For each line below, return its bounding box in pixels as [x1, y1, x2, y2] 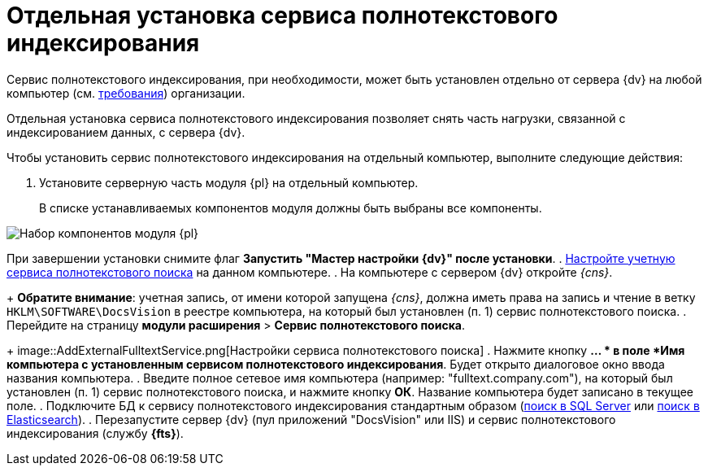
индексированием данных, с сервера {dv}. [7, 125, 245, 139]
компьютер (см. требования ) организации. [7, 85, 245, 100]
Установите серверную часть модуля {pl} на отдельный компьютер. [39, 175, 419, 190]
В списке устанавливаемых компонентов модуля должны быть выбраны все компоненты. [39, 200, 542, 215]
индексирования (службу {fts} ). [7, 426, 184, 440]
